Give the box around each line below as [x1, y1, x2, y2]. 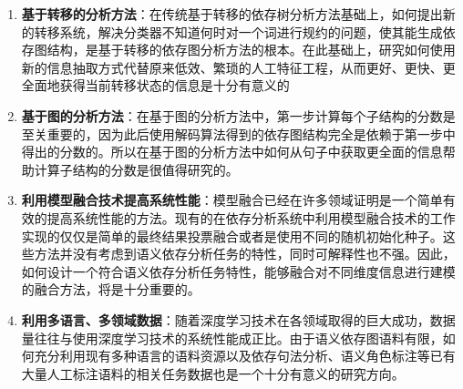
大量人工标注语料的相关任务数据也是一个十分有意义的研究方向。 [21, 363, 405, 383]
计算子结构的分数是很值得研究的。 [34, 159, 239, 179]
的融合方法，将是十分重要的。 [21, 280, 201, 299]
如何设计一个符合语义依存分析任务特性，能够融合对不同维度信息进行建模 [21, 261, 456, 281]
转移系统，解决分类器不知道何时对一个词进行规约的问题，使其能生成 [34, 22, 443, 41]
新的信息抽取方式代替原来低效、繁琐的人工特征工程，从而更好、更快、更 [21, 57, 456, 77]
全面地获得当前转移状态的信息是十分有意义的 [21, 76, 290, 95]
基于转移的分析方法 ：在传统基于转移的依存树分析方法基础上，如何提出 [21, 5, 443, 23]
